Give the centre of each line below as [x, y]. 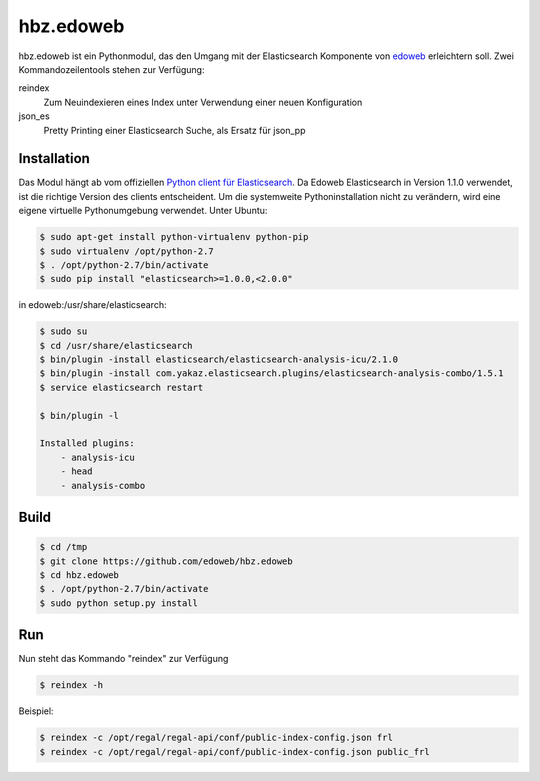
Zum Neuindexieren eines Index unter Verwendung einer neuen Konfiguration [203, 102]
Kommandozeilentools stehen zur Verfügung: [111, 69]
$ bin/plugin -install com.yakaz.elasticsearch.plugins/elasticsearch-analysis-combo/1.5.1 [271, 373]
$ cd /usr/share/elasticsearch [116, 345]
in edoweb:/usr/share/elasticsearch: [92, 305]
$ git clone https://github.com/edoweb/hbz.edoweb [166, 561]
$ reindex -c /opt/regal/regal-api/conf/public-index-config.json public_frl [234, 751]
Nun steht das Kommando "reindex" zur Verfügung [123, 659]
